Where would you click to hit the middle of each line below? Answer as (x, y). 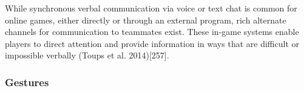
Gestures (27, 82)
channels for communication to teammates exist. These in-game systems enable (152, 32)
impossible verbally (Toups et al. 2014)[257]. (87, 55)
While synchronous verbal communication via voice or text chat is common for (151, 8)
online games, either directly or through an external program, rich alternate (146, 20)
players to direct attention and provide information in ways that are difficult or (152, 43)
